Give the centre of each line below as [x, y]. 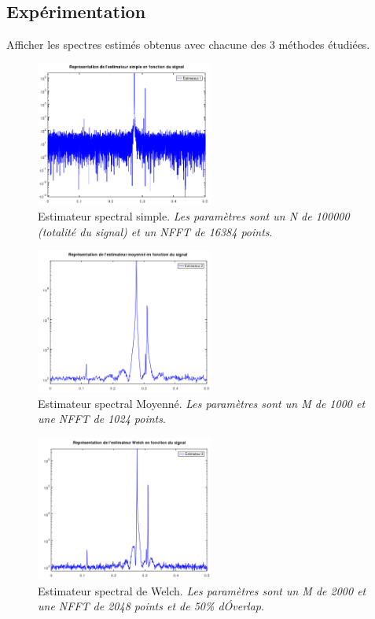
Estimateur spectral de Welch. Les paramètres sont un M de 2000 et [202, 590]
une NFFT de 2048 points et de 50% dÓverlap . [151, 606]
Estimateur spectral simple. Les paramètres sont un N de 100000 [194, 216]
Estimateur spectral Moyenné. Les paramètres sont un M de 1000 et [202, 403]
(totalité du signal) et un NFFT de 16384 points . [155, 231]
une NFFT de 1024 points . [102, 419]
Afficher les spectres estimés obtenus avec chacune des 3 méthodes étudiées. [188, 44]
